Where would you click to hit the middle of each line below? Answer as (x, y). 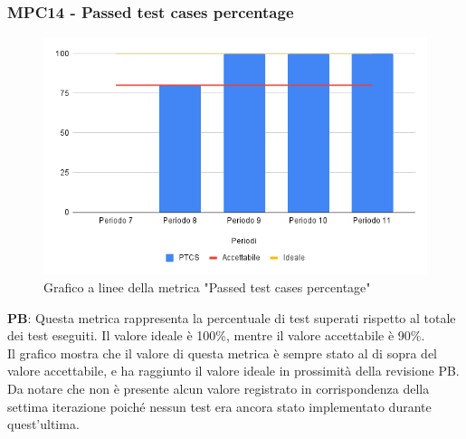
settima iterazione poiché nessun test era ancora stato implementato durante (219, 406)
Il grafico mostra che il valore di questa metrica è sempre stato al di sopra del (222, 353)
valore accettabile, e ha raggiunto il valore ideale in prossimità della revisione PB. (233, 371)
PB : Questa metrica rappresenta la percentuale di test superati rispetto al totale (232, 317)
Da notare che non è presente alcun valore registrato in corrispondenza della (219, 388)
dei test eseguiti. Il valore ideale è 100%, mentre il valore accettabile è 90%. (216, 335)
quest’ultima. (43, 424)
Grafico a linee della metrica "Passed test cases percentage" (207, 286)
